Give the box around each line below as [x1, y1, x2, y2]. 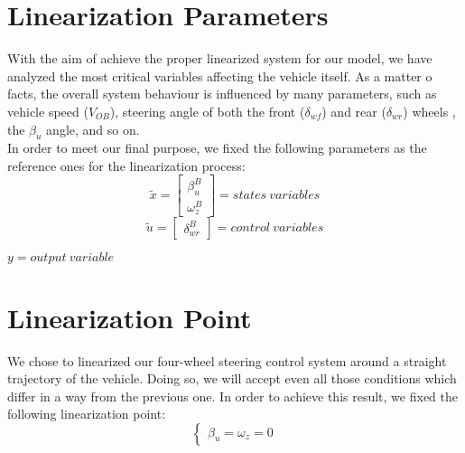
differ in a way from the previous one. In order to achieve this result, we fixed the [7, 386, 458, 405]
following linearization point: [7, 404, 166, 423]
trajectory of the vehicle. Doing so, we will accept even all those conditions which [7, 369, 457, 388]
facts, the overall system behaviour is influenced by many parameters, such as [7, 84, 437, 103]
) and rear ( [321, 101, 386, 120]
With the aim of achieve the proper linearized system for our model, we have [7, 49, 432, 68]
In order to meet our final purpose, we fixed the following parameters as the [7, 138, 427, 157]
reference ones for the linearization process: [7, 156, 246, 175]
